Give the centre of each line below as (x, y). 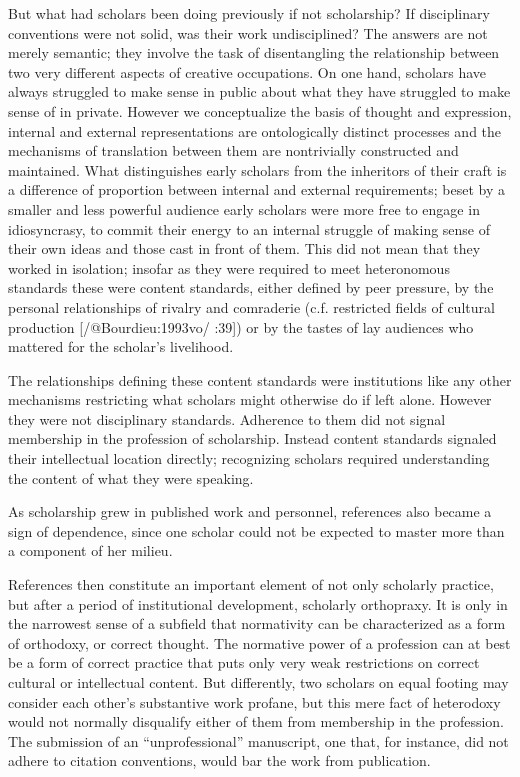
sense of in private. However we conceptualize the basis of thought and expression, (260, 110)
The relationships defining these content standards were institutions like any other (260, 379)
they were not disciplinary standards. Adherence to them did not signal (227, 418)
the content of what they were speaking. (131, 477)
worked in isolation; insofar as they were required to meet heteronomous (229, 267)
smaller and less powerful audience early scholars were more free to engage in (244, 208)
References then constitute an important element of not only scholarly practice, (251, 584)
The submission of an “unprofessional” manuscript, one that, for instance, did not (258, 740)
